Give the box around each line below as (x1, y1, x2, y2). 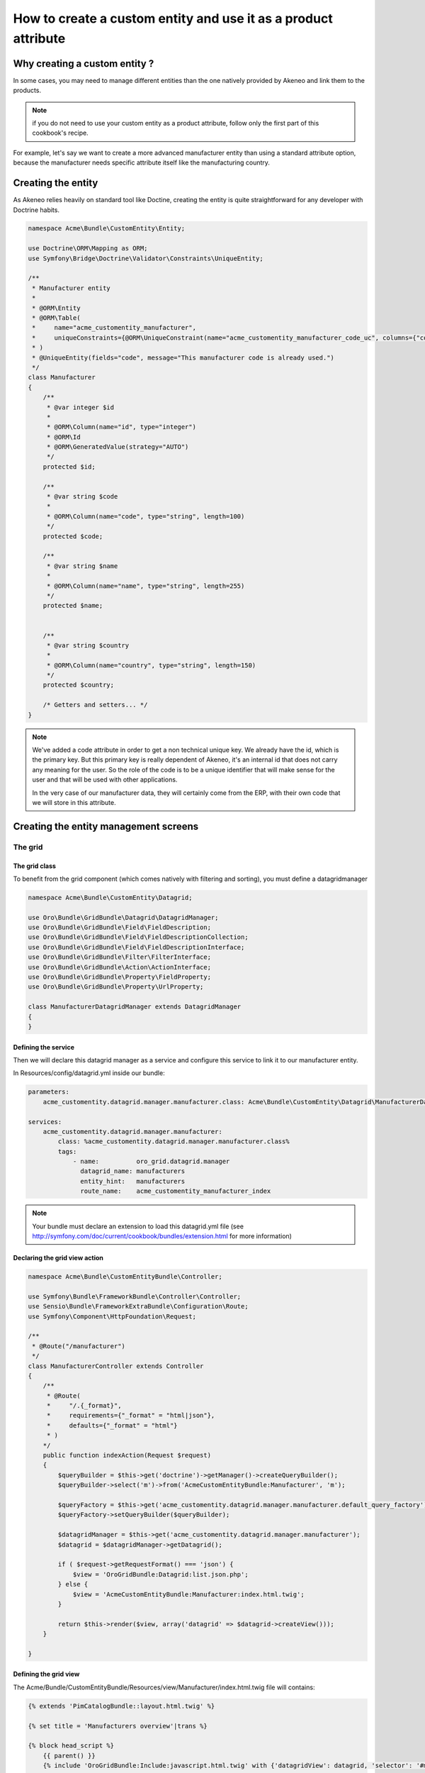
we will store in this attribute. (32, 798, 116, 806)
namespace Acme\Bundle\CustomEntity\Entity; (28, 224, 186, 233)
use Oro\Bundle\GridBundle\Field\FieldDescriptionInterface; (28, 943, 245, 951)
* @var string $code (46, 493, 118, 501)
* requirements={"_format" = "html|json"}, (46, 1411, 215, 1420)
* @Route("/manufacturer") (32, 1342, 125, 1350)
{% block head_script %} (28, 1742, 115, 1750)
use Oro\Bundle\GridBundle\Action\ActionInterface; (28, 963, 212, 971)
